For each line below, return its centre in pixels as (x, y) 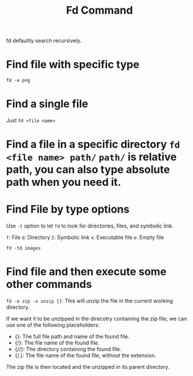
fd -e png (18, 81)
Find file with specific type (73, 64)
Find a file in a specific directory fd (93, 145)
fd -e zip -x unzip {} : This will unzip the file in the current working (90, 301)
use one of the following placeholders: (53, 325)
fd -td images (24, 248)
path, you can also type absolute (88, 170)
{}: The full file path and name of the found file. (72, 337)
